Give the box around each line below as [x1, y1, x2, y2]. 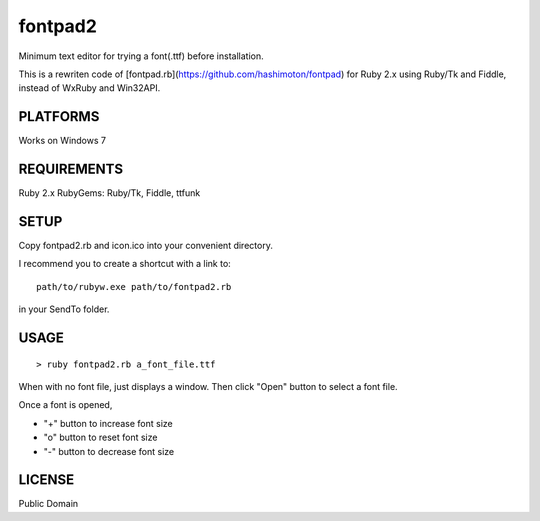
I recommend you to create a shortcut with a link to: [18, 258, 232, 270]
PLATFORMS [18, 108, 100, 125]
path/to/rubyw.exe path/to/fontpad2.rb [36, 281, 232, 292]
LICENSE [18, 471, 75, 489]
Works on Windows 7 [18, 135, 107, 147]
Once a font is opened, [18, 399, 113, 411]
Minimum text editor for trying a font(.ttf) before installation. [18, 50, 264, 62]
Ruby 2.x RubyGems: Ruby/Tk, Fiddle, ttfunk [18, 187, 201, 199]
